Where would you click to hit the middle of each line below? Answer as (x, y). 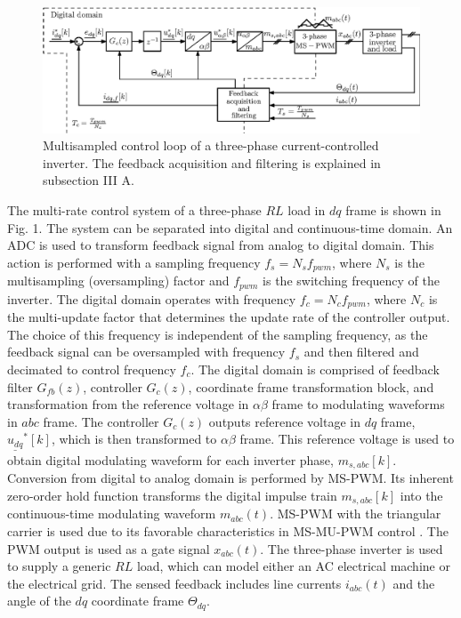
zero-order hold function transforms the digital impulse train (172, 495)
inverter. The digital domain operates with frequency (152, 298)
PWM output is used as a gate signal (109, 548)
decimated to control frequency (92, 369)
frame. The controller (101, 421)
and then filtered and (361, 352)
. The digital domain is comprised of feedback (315, 369)
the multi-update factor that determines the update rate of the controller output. (229, 317)
